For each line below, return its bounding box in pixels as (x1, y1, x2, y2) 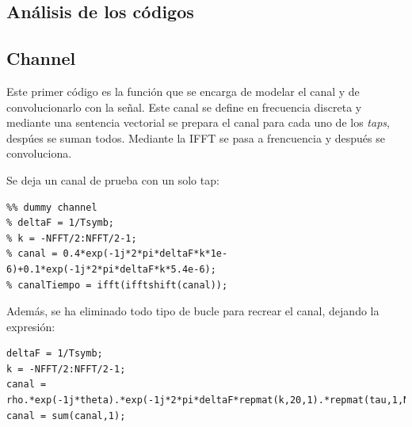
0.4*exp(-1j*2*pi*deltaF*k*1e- (63, 248, 228, 260)
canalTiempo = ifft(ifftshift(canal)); (17, 279, 228, 291)
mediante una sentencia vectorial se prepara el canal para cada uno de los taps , (6, 114, 390, 131)
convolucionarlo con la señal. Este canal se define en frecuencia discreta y (6, 98, 362, 115)
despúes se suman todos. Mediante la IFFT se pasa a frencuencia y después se (6, 129, 385, 146)
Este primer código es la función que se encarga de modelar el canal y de (6, 82, 360, 99)
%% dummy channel (6, 201, 97, 213)
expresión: (6, 318, 55, 334)
